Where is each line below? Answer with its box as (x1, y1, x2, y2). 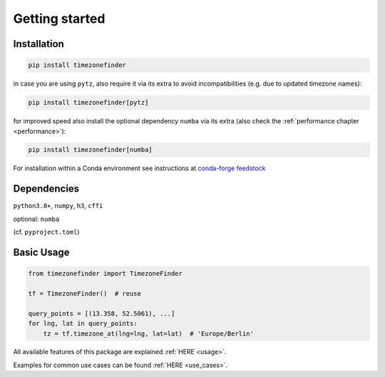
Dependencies (13, 182, 80, 195)
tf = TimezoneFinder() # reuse (28, 289, 142, 297)
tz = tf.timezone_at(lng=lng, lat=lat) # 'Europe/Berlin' (43, 329, 255, 338)
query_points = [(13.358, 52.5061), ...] (28, 309, 175, 317)
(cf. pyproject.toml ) (13, 228, 80, 237)
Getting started (13, 11, 106, 26)
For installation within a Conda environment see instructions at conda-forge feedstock (13, 164, 267, 172)
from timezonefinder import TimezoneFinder (28, 269, 183, 278)
